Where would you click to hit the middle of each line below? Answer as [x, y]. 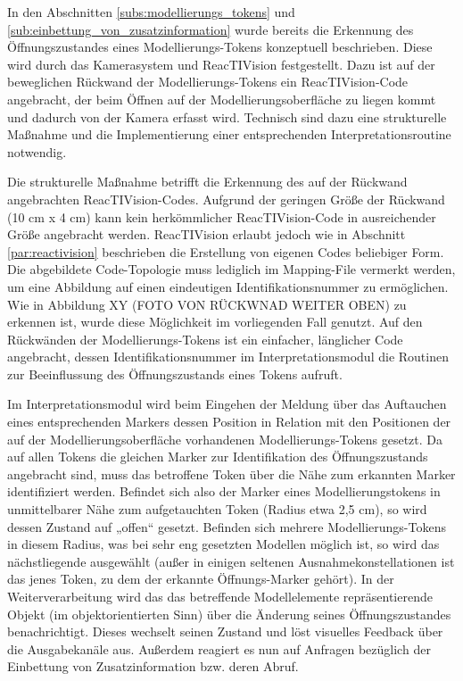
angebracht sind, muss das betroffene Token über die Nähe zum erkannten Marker [231, 473]
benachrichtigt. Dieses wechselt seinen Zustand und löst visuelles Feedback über [225, 631]
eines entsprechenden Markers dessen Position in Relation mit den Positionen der [229, 422]
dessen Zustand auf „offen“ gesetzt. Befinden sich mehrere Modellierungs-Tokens [227, 526]
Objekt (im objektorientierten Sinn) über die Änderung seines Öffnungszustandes [229, 614]
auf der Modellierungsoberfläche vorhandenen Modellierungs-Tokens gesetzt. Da [225, 439]
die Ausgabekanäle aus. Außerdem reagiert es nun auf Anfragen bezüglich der [219, 648]
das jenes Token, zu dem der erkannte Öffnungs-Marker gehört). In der [201, 579]
